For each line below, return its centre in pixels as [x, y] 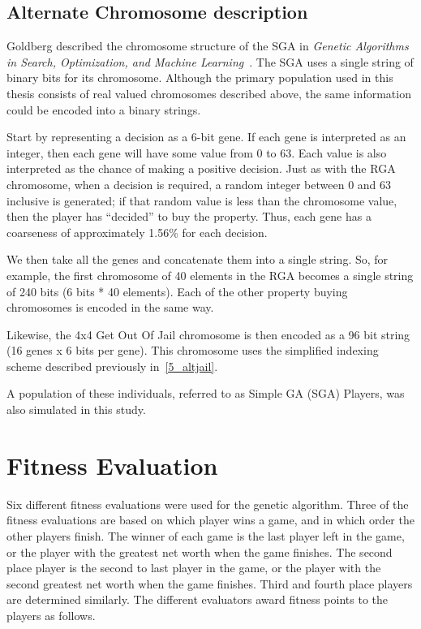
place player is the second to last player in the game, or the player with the [194, 568]
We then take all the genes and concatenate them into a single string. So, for [198, 259]
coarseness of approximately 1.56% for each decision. [137, 232]
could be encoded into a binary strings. [104, 109]
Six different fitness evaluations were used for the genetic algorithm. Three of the [208, 504]
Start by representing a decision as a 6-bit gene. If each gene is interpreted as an [206, 137]
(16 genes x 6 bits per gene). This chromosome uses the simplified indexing [193, 350]
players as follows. [51, 615]
